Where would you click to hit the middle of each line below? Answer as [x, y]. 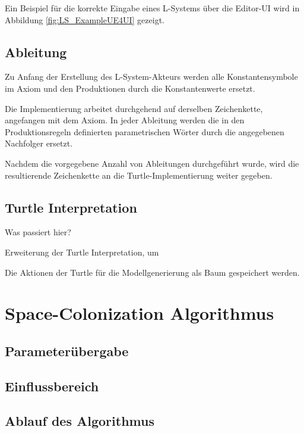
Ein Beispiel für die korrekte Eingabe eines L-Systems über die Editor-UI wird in [152, 8]
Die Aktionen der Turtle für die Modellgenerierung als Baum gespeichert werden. [152, 272]
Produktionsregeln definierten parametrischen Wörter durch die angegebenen [145, 131]
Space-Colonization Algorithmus [140, 313]
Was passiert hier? [38, 232]
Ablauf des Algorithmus [80, 421]
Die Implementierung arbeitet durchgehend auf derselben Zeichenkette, [134, 108]
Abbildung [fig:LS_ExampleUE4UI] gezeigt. [85, 19]
